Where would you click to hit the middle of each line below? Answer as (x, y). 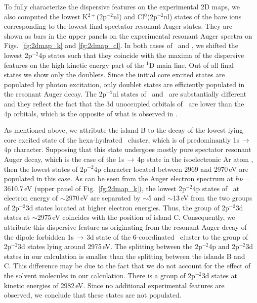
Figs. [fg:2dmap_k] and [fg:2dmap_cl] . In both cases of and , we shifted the (121, 45)
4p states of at (216, 188)
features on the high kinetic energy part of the (74, 65)
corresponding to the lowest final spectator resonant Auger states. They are (118, 26)
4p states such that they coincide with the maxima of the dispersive (141, 55)
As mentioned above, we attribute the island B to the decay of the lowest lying (124, 130)
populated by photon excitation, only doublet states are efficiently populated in (124, 84)
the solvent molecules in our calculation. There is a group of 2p (100, 276)
